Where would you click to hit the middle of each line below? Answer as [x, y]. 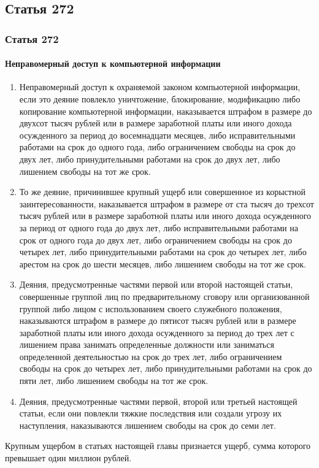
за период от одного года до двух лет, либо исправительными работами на [159, 227]
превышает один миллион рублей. [68, 458]
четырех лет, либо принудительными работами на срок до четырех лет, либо [163, 252]
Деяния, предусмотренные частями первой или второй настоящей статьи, [156, 284]
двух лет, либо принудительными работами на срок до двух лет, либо [150, 159]
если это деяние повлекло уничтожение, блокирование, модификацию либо [160, 99]
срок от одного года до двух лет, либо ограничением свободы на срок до [156, 240]
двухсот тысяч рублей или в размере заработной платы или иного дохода [156, 123]
